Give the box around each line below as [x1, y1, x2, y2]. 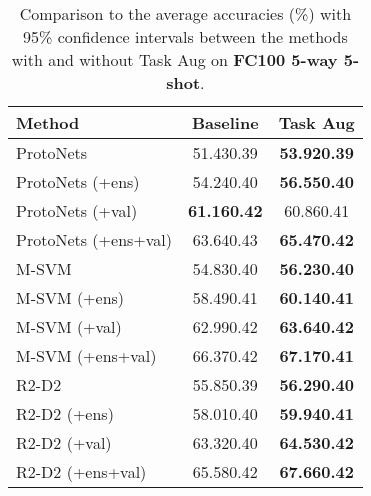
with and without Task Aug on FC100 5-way [11, 48, 338, 71]
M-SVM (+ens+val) [16, 344, 157, 367]
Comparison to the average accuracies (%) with [19, 2, 352, 25]
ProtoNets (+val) [16, 199, 138, 222]
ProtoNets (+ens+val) [16, 228, 173, 251]
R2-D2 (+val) [16, 431, 112, 454]
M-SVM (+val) [16, 315, 122, 338]
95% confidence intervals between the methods [23, 25, 348, 48]
